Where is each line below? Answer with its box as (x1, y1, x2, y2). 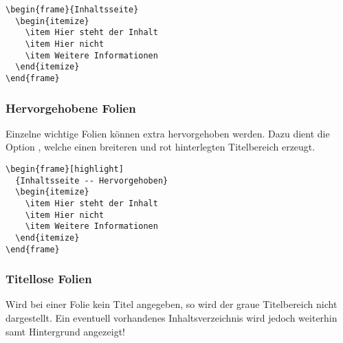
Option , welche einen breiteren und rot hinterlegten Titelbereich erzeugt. (5, 140, 316, 154)
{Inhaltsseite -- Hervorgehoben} (15, 175, 168, 186)
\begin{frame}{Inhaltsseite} (5, 5, 139, 14)
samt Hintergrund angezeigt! (5, 324, 125, 338)
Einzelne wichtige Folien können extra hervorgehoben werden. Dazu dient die (5, 126, 330, 140)
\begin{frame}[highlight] (5, 164, 124, 174)
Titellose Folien (5, 270, 92, 287)
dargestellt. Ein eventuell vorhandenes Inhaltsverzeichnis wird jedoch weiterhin (5, 311, 338, 325)
